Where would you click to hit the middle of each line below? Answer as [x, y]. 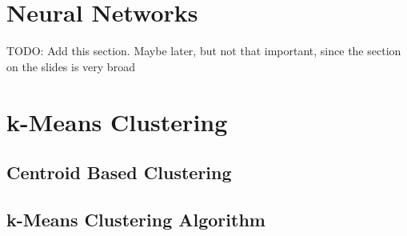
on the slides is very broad [71, 66]
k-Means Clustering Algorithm [136, 219]
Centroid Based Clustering [119, 172]
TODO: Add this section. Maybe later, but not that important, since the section [204, 51]
